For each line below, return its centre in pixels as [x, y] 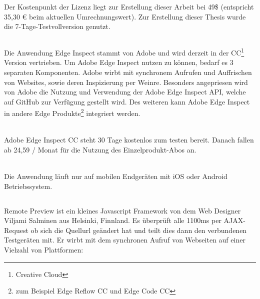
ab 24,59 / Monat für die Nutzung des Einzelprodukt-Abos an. [100, 149]
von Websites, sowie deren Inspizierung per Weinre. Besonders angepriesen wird [126, 82]
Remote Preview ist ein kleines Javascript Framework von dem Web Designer [122, 210]
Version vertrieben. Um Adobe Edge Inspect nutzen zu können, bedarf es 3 [119, 62]
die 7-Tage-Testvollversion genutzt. [57, 26]
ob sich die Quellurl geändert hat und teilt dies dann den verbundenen [139, 230]
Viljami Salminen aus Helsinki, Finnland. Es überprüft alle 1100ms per [113, 220]
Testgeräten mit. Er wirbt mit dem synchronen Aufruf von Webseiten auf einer [125, 240]
